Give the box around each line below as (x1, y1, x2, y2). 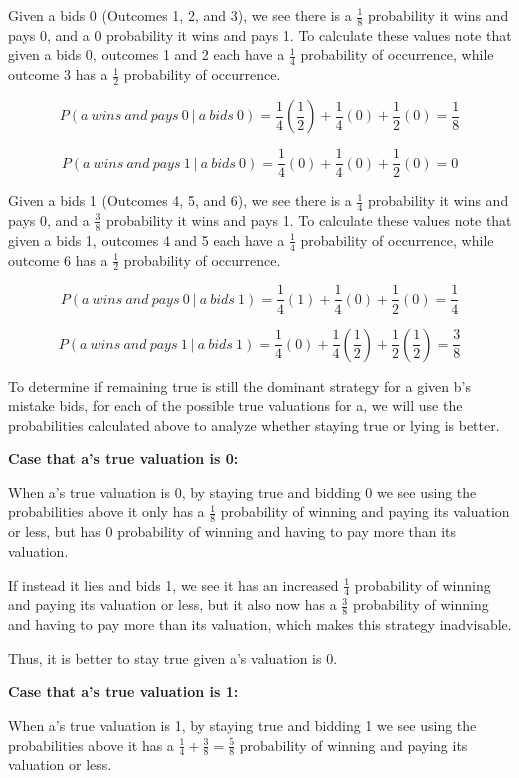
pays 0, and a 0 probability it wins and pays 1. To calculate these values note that (8, 24, 512, 45)
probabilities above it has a (8, 734, 174, 755)
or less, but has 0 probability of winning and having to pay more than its (8, 521, 457, 542)
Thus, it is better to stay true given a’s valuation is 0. (8, 647, 338, 668)
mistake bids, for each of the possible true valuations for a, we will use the (8, 395, 463, 416)
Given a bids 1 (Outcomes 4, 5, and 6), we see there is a (8, 190, 352, 211)
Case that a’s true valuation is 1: (8, 681, 239, 702)
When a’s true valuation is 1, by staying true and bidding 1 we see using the (8, 714, 477, 735)
